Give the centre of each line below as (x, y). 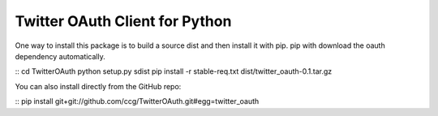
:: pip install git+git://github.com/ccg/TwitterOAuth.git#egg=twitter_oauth (137, 101)
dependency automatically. (60, 56)
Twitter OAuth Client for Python (123, 21)
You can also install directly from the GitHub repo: (98, 86)
